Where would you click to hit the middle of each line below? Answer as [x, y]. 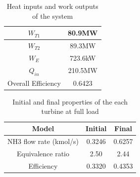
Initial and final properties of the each [70, 101]
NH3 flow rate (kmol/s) [43, 141]
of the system [53, 16]
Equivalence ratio [43, 153]
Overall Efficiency [34, 83]
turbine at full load [70, 111]
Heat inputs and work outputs [52, 6]
